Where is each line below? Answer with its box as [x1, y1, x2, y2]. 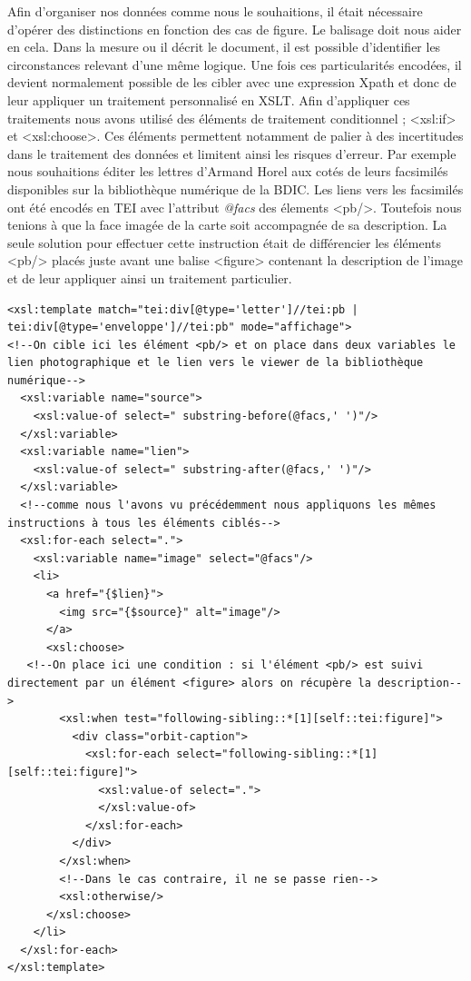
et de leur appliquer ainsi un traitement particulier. [7, 268, 292, 287]
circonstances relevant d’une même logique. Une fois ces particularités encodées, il [7, 54, 462, 74]
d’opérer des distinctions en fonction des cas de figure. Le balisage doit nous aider [7, 19, 462, 38]
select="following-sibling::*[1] [176, 748, 378, 761]
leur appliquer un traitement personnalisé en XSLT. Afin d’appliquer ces [7, 90, 410, 109]
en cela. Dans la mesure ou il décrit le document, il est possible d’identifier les [7, 37, 441, 56]
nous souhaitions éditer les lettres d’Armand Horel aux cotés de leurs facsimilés [7, 162, 448, 181]
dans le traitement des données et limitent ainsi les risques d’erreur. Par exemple [7, 144, 456, 163]
